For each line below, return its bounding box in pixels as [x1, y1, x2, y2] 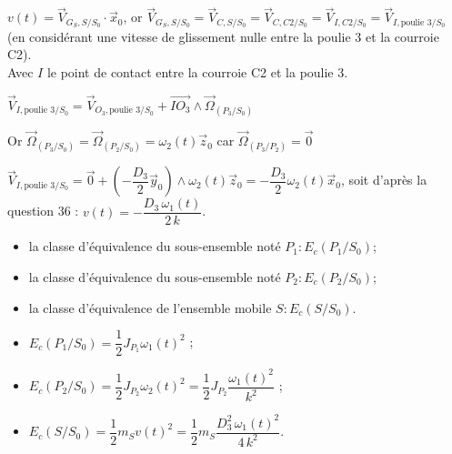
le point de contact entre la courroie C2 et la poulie [46, 62, 334, 81]
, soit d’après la [340, 170, 427, 189]
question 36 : [7, 201, 79, 220]
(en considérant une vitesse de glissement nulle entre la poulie [7, 26, 351, 45]
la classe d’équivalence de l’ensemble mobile [28, 298, 272, 317]
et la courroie [365, 26, 439, 45]
